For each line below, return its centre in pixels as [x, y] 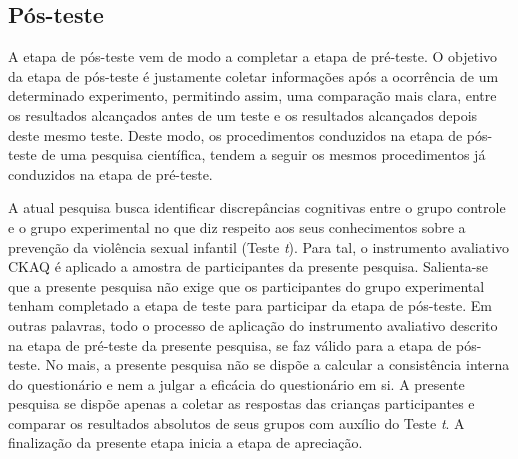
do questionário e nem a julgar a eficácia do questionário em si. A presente [236, 383]
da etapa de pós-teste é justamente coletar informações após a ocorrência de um [253, 75]
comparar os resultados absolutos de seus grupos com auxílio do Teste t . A [236, 422]
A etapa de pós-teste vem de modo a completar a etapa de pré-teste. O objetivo [253, 56]
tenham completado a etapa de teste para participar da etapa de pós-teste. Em [250, 305]
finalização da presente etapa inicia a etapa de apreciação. [185, 442]
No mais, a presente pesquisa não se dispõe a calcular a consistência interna [277, 364]
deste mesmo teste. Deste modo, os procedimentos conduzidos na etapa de [235, 134]
